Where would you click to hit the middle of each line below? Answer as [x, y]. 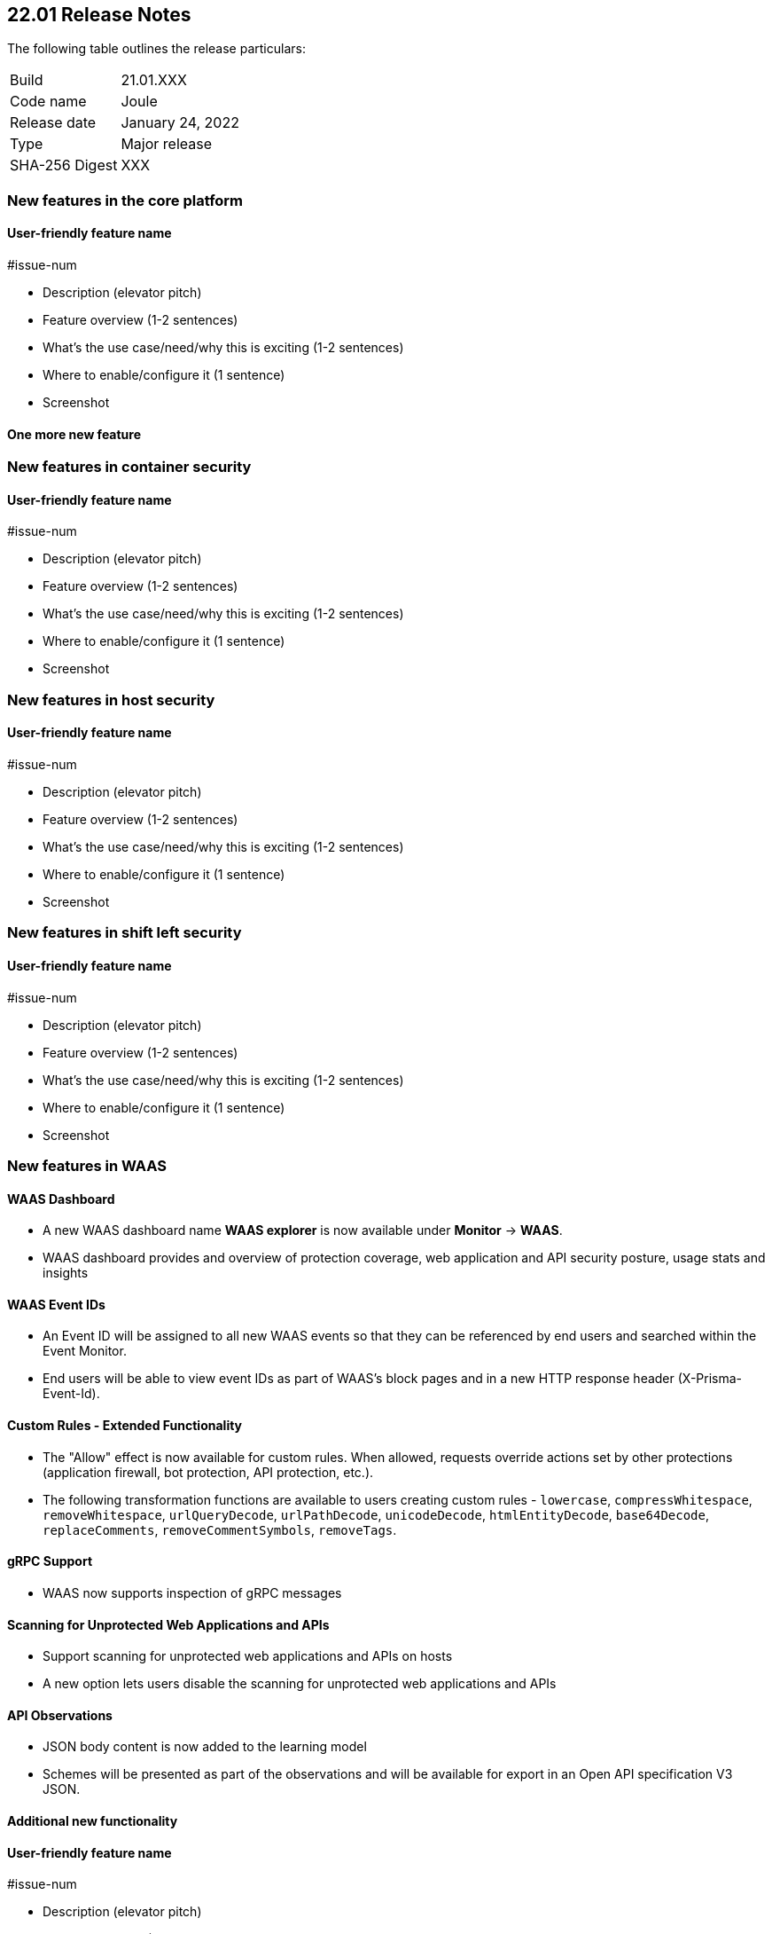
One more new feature [74, 434]
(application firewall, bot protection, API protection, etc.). [208, 1472]
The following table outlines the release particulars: [156, 49]
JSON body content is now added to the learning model [205, 1747]
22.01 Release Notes [99, 15]
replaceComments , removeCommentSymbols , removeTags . [220, 1529]
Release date [53, 123]
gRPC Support [50, 1561]
